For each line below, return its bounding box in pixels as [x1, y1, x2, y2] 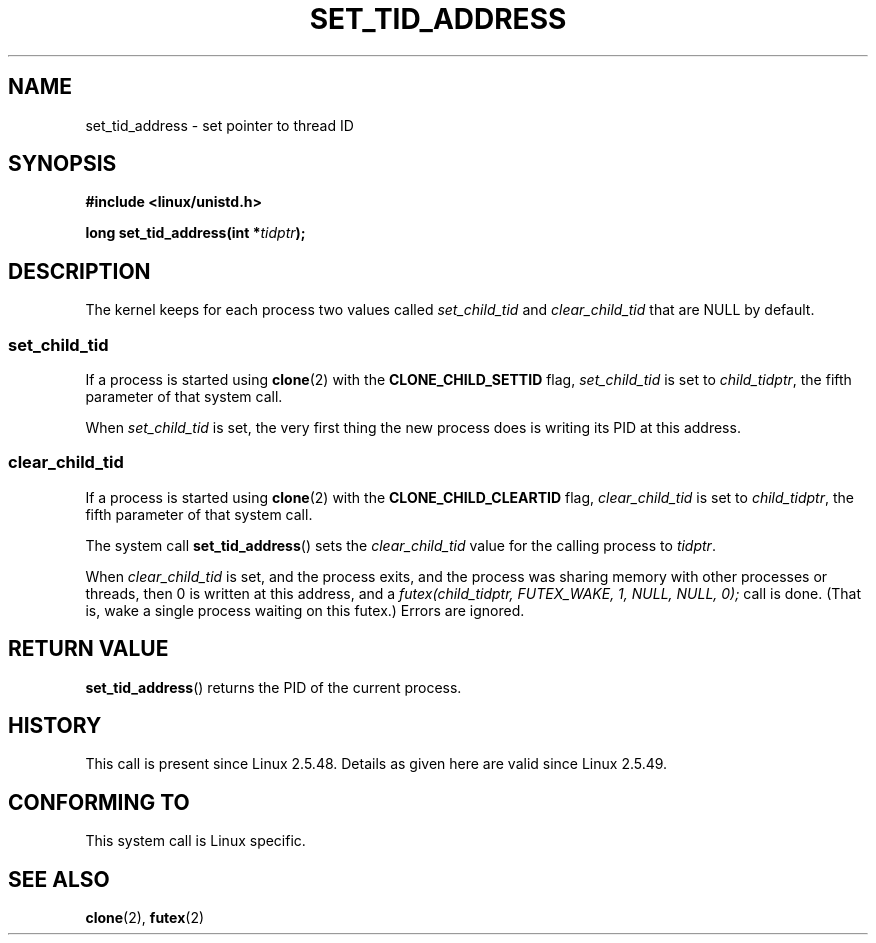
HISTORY [8, 713, 102, 739]
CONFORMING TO [8, 789, 190, 815]
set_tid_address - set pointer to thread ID [85, 116, 354, 134]
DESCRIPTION [8, 258, 151, 284]
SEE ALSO [8, 866, 110, 892]
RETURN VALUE [8, 636, 169, 662]
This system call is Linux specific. [85, 832, 306, 850]
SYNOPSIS [8, 151, 117, 177]
